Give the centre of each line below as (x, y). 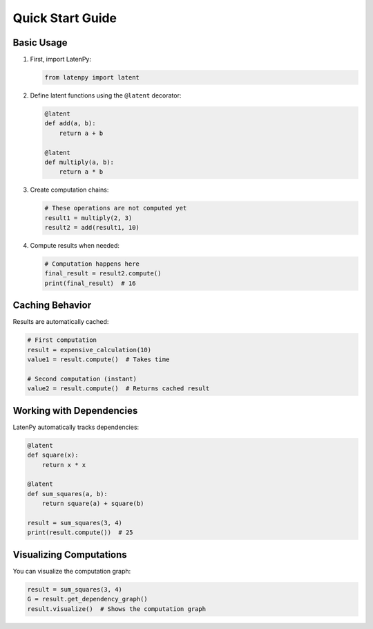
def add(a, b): (70, 124)
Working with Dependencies (75, 411)
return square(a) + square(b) (93, 504)
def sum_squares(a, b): (68, 494)
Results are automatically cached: (61, 322)
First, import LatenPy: (60, 60)
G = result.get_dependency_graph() (87, 599)
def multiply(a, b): (79, 162)
